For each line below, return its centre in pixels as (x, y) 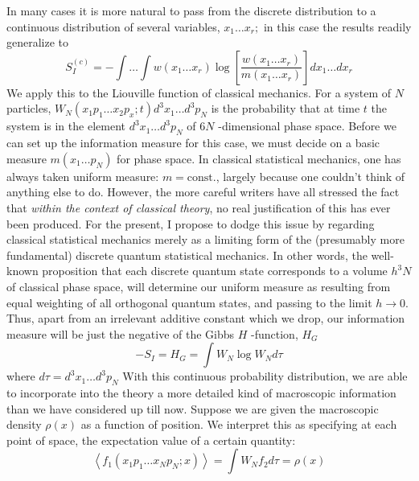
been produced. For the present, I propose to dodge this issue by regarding (191, 223)
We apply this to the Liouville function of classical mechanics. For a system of (199, 92)
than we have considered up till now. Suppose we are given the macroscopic (193, 408)
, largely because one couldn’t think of (310, 176)
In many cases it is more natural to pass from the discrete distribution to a (191, 10)
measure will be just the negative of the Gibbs (121, 333)
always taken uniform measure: (83, 176)
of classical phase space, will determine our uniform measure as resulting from (199, 286)
